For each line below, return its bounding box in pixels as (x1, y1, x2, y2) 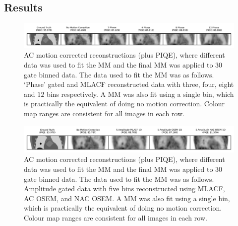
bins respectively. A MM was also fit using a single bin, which (46, 88, 234, 99)
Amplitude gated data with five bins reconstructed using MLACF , (24, 183, 225, 194)
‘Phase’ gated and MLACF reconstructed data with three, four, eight (24, 79, 234, 89)
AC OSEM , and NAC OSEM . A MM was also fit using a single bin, (24, 193, 230, 203)
